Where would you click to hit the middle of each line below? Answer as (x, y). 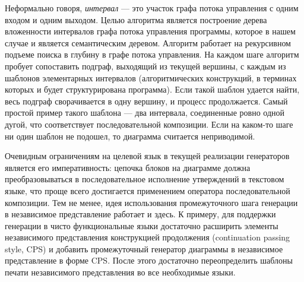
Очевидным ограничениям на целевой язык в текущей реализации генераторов (147, 156)
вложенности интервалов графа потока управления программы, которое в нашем (150, 31)
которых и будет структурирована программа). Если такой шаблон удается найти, (152, 89)
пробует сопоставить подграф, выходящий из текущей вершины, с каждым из (145, 66)
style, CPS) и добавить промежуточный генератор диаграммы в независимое (144, 248)
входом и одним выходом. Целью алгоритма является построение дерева (136, 19)
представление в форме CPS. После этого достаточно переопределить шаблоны (149, 260)
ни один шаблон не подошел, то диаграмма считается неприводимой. (130, 136)
